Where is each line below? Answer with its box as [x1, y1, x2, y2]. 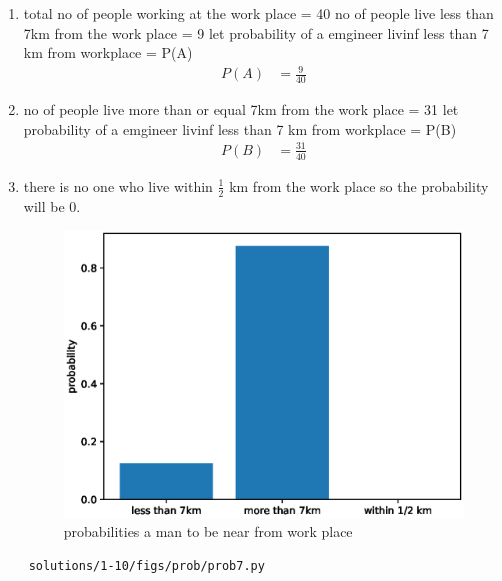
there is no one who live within [23, 175, 213, 196]
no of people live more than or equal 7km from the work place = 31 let [23, 99, 459, 120]
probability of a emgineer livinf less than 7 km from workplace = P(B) [23, 118, 457, 139]
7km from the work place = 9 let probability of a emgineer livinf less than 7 [23, 22, 489, 43]
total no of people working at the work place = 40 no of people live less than [23, 3, 494, 23]
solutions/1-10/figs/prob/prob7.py [28, 558, 265, 573]
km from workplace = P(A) [23, 42, 193, 63]
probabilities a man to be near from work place [63, 521, 353, 542]
